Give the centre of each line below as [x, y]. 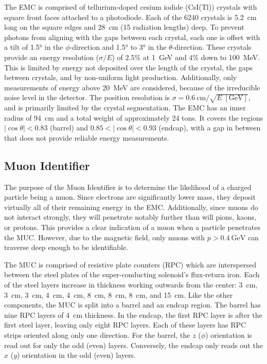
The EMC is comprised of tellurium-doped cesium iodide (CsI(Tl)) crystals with [131, 7]
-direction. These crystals [212, 47]
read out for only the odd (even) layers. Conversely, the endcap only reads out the [133, 345]
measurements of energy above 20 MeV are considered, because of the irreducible [132, 87]
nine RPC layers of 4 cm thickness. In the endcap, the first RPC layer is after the [133, 314]
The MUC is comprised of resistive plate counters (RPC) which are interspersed [130, 264]
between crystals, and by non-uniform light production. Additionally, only [121, 77]
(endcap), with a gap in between [210, 128]
